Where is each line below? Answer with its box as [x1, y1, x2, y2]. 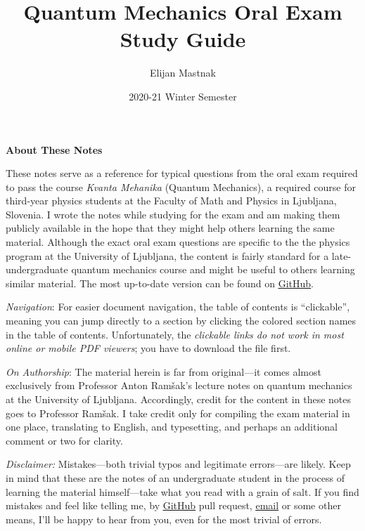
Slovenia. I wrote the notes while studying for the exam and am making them [6, 206, 340, 221]
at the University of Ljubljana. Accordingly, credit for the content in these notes [6, 392, 351, 406]
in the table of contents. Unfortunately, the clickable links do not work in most [6, 327, 344, 341]
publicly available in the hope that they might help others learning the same [6, 221, 335, 235]
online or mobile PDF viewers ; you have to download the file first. [6, 341, 291, 355]
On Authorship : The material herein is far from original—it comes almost [6, 364, 321, 379]
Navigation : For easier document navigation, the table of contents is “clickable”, [6, 299, 350, 314]
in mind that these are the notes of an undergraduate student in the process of [6, 470, 345, 485]
